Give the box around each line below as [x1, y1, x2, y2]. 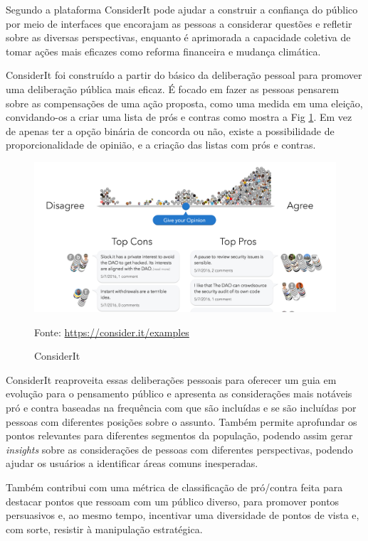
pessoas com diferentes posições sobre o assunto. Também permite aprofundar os [6, 414, 357, 429]
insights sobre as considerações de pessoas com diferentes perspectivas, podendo [6, 441, 353, 456]
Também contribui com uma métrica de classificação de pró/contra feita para [6, 480, 343, 495]
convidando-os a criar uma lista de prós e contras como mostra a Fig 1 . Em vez [6, 109, 352, 124]
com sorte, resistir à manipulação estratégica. [6, 521, 203, 536]
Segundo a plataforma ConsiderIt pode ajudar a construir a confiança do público [6, 2, 358, 16]
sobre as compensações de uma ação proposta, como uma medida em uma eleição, [6, 95, 363, 110]
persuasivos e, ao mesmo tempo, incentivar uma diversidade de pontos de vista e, [6, 508, 359, 523]
